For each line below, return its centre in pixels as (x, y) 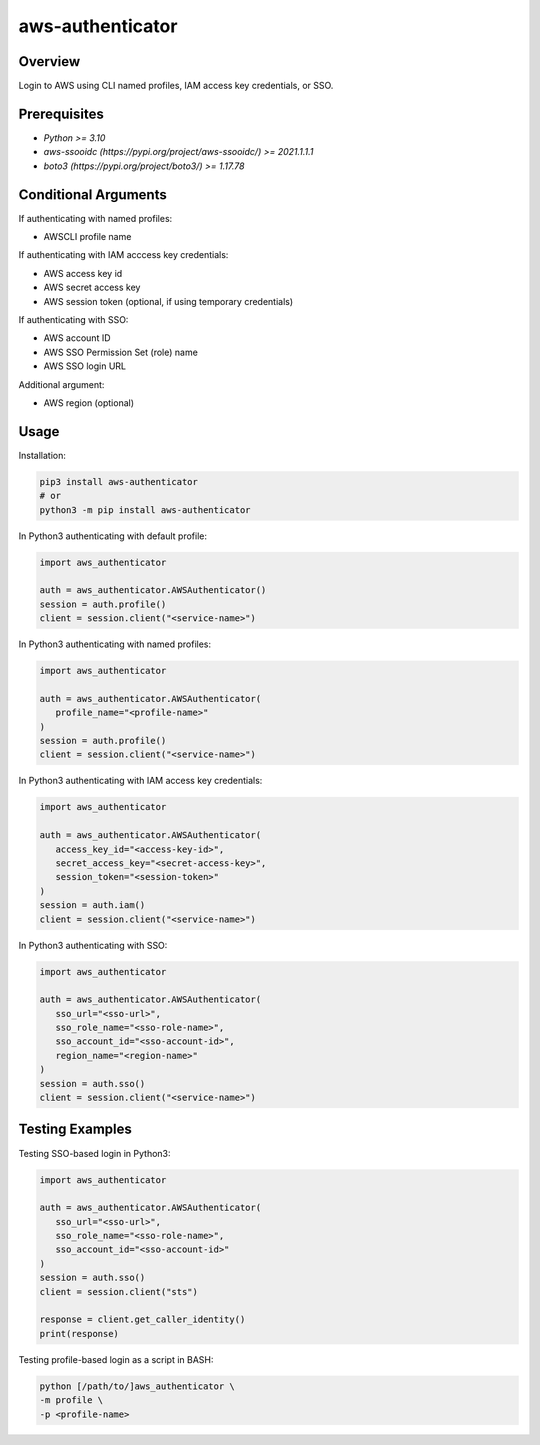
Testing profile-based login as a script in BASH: (116, 1359)
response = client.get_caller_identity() (142, 1319)
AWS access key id (83, 273)
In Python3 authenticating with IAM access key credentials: (140, 781)
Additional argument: (61, 384)
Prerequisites (61, 113)
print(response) (79, 1333)
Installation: (42, 455)
